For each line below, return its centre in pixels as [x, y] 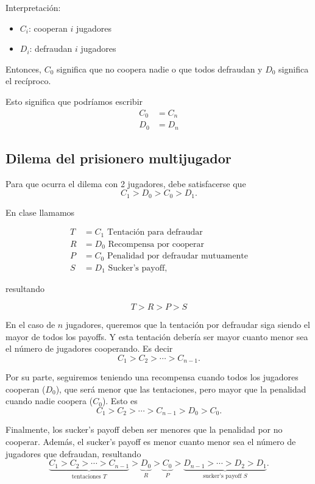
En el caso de [30, 324]
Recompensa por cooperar [156, 244]
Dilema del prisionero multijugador [119, 158]
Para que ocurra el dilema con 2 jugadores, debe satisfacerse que [126, 183]
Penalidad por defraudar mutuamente [177, 256]
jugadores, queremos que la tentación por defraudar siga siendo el [188, 324]
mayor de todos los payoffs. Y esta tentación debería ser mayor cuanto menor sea [157, 336]
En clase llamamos [40, 212]
